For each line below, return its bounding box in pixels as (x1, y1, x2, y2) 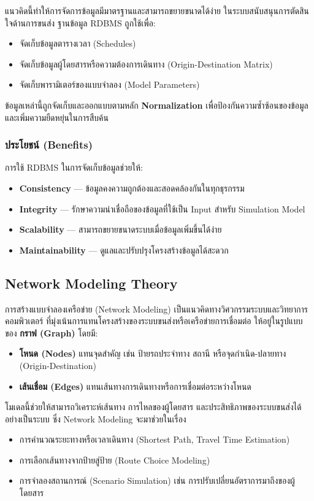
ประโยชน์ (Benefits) (5, 137, 93, 152)
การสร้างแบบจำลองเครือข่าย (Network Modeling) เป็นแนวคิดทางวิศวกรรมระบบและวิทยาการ (5, 302, 308, 315)
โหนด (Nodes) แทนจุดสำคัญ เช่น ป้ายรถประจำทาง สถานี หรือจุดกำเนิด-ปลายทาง (19, 347, 286, 360)
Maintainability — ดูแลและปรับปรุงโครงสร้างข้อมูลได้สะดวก (19, 243, 229, 256)
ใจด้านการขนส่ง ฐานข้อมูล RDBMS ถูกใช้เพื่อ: (5, 16, 156, 29)
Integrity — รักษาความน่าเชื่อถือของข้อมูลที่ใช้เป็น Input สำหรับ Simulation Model (19, 202, 305, 215)
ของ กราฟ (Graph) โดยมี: (5, 326, 98, 339)
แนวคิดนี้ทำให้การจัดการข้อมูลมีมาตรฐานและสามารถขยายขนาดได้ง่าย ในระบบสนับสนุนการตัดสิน (5, 4, 309, 17)
